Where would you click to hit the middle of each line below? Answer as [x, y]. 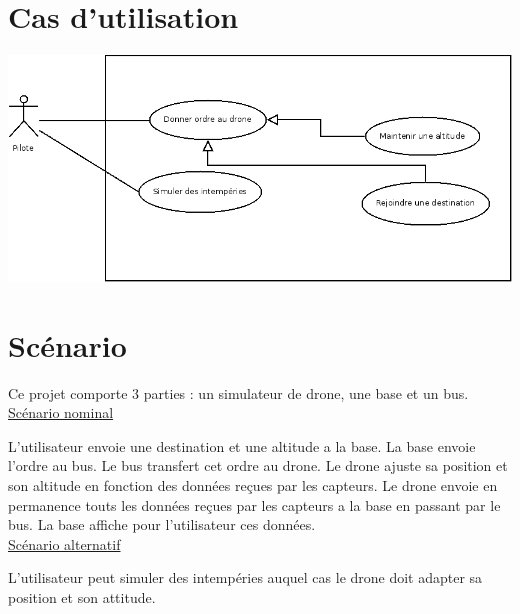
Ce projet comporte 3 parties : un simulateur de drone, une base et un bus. [238, 392]
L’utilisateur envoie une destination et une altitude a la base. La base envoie [242, 445]
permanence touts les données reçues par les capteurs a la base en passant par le [254, 504]
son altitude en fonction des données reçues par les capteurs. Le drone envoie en [253, 484]
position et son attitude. [82, 596]
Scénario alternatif [64, 543]
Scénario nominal [61, 412]
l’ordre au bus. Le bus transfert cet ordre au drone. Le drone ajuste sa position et [258, 465]
